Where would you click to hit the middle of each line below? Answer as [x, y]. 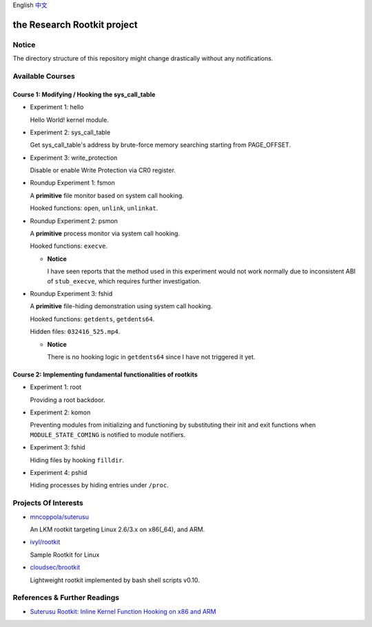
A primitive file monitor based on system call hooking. [107, 195]
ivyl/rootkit [45, 542]
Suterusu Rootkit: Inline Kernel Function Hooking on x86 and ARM [123, 611]
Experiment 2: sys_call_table [70, 132]
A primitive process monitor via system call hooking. [105, 233]
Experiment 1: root [56, 387]
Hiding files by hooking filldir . [77, 460]
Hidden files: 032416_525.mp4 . [75, 332]
